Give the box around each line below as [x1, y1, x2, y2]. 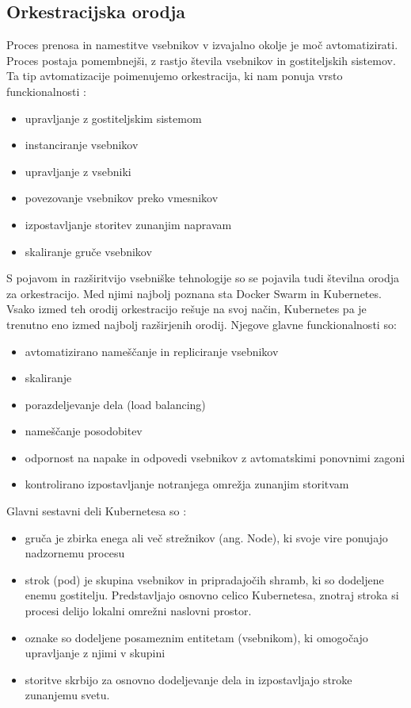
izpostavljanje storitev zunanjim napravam [25, 216, 232, 232]
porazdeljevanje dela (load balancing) [25, 396, 206, 412]
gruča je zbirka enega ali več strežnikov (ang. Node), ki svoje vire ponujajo [25, 529, 388, 545]
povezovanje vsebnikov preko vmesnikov [25, 189, 219, 206]
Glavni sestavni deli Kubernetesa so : [6, 503, 187, 519]
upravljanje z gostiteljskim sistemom [25, 109, 202, 126]
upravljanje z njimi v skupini [25, 645, 166, 661]
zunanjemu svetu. [25, 687, 110, 703]
